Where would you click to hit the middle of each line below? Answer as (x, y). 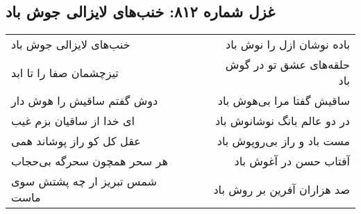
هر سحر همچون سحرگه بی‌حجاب (90, 161)
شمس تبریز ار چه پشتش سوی (84, 181)
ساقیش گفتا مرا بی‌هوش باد (284, 101)
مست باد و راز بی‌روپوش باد (283, 141)
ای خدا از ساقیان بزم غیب (73, 121)
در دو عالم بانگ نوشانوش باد (282, 121)
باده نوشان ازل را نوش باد (288, 44)
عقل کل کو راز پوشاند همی (76, 141)
